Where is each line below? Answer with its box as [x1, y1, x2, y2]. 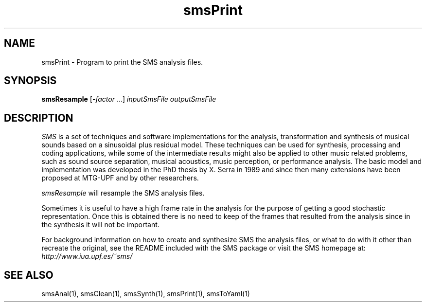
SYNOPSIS [4, 74, 57, 87]
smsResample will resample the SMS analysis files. [41, 189, 205, 198]
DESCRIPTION [4, 111, 73, 124]
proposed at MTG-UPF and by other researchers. [41, 174, 199, 182]
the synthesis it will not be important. [41, 220, 160, 229]
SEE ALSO [4, 269, 53, 281]
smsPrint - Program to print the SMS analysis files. [41, 57, 203, 66]
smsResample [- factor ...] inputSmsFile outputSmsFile [41, 95, 216, 104]
